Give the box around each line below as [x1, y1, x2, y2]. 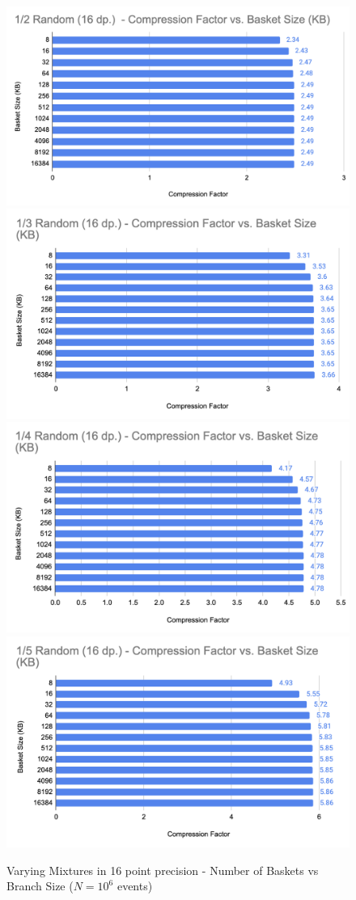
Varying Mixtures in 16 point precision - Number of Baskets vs [6, 861, 319, 878]
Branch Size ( [6, 877, 74, 894]
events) [117, 877, 153, 894]
